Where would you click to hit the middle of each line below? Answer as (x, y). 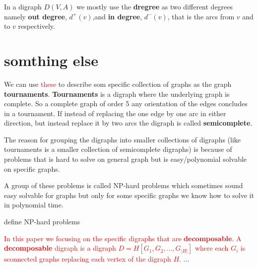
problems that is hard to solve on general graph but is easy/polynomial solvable (126, 159)
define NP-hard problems (42, 222)
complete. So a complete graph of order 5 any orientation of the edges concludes (126, 103)
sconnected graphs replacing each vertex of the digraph (88, 259)
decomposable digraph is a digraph (60, 248)
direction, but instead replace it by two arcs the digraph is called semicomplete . (128, 123)
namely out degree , (35, 16)
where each (212, 248)
